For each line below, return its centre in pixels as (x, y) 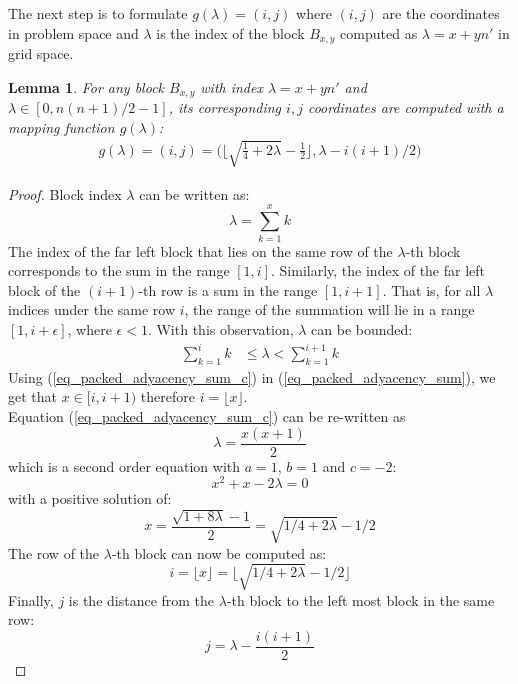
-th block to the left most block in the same (360, 599)
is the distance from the (141, 599)
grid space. (41, 53)
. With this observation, (220, 328)
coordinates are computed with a (405, 107)
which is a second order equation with (124, 465)
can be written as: (194, 193)
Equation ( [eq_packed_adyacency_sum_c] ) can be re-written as (207, 416)
